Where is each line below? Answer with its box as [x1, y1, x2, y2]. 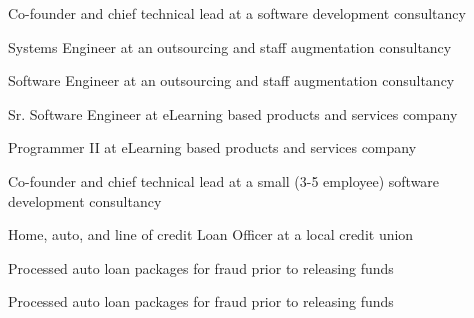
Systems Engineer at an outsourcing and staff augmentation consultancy [8, 36, 452, 57]
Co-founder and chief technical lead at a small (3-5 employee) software [8, 170, 440, 191]
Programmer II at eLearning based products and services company [8, 137, 417, 158]
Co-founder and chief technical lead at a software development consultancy [8, 3, 466, 23]
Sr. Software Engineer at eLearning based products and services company [8, 103, 458, 124]
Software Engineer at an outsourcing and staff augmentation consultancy [8, 70, 455, 91]
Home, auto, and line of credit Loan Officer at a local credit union [8, 224, 414, 245]
